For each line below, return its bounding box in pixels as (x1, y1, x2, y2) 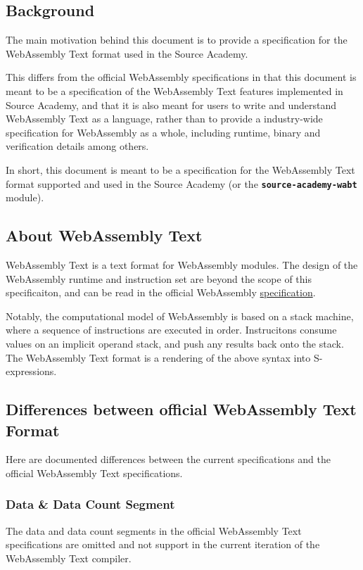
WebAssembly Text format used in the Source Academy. (6, 46, 248, 61)
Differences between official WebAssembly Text (6, 398, 357, 420)
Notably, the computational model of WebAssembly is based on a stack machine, (6, 308, 354, 323)
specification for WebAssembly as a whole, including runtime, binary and (6, 125, 321, 139)
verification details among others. (6, 139, 149, 153)
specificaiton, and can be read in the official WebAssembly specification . (6, 285, 316, 300)
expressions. (6, 364, 57, 379)
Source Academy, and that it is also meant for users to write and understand (6, 97, 336, 112)
